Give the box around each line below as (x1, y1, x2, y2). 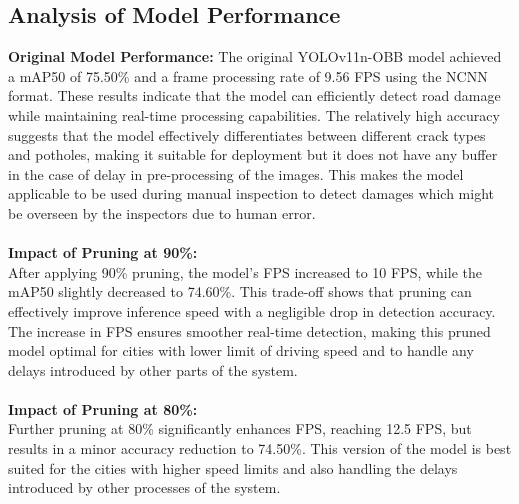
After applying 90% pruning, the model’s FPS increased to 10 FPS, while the (8, 261, 482, 282)
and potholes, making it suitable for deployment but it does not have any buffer (8, 144, 498, 165)
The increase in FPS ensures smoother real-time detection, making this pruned (8, 320, 491, 341)
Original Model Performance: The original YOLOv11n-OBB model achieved (8, 46, 502, 67)
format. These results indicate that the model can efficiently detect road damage (8, 85, 501, 106)
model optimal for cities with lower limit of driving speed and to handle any (8, 340, 474, 361)
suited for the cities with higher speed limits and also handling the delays (8, 457, 458, 478)
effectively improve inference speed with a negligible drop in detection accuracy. (8, 300, 496, 321)
